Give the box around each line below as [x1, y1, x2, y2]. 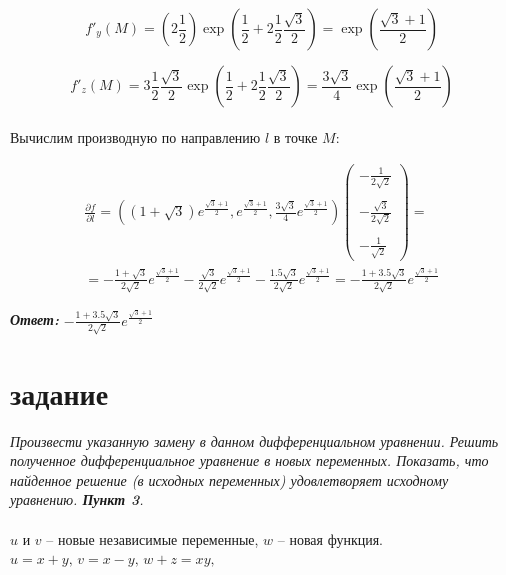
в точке [273, 126, 318, 147]
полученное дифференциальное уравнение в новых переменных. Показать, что [10, 450, 489, 471]
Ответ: [10, 309, 59, 330]
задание [10, 372, 109, 413]
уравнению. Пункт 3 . [10, 489, 144, 510]
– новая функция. [277, 528, 383, 549]
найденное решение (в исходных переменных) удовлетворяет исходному [10, 469, 449, 490]
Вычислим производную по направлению [10, 126, 261, 147]
